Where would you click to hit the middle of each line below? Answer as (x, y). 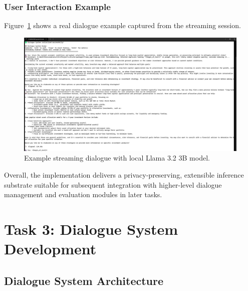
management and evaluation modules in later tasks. (83, 194)
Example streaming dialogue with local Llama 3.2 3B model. (117, 158)
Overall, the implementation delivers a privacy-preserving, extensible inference (124, 175)
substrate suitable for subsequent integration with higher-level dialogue (113, 184)
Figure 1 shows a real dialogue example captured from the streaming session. (122, 25)
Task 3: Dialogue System (91, 229)
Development (50, 249)
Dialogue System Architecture (84, 280)
